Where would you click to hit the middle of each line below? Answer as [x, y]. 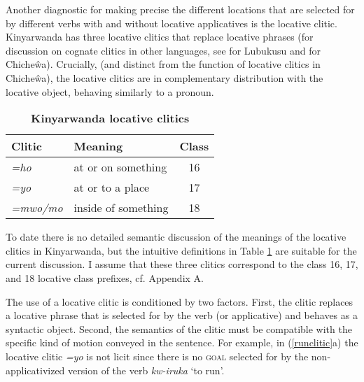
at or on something [120, 167]
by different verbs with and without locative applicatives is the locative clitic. [171, 23]
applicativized [35, 370]
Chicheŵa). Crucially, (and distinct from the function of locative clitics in [163, 64]
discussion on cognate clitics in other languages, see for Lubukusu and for [163, 50]
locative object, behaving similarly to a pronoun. [110, 91]
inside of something [121, 208]
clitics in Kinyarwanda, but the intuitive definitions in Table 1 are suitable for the [181, 250]
